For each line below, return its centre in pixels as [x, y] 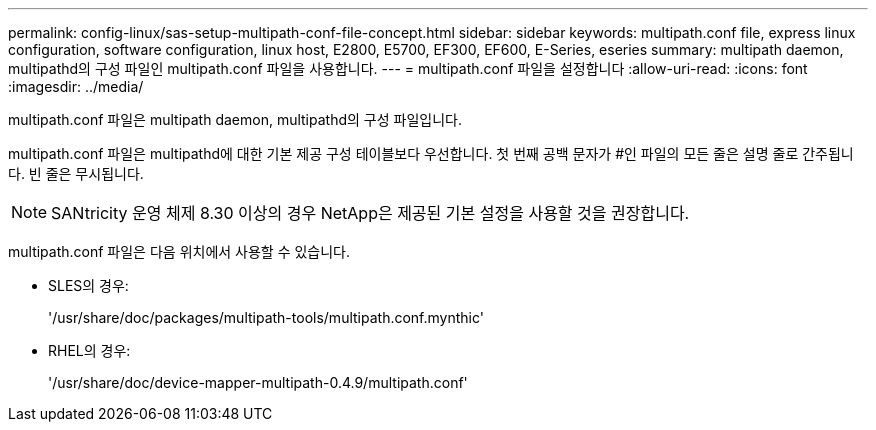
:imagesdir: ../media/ [76, 86]
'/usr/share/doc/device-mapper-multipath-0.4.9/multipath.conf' [258, 382]
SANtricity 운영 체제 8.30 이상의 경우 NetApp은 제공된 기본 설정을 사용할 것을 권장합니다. [370, 213]
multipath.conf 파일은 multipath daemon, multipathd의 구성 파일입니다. [235, 119]
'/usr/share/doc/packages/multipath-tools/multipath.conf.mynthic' [266, 317]
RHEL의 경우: [89, 350]
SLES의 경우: [88, 285]
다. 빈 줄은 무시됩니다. [76, 173]
